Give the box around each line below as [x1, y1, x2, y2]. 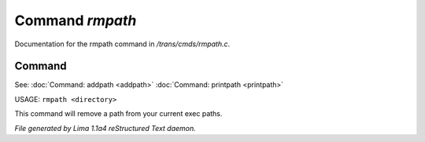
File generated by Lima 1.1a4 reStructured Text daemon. [14, 123, 196, 133]
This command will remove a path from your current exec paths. [14, 109, 223, 118]
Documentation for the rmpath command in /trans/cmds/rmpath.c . [14, 39, 231, 49]
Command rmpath [14, 12, 137, 29]
